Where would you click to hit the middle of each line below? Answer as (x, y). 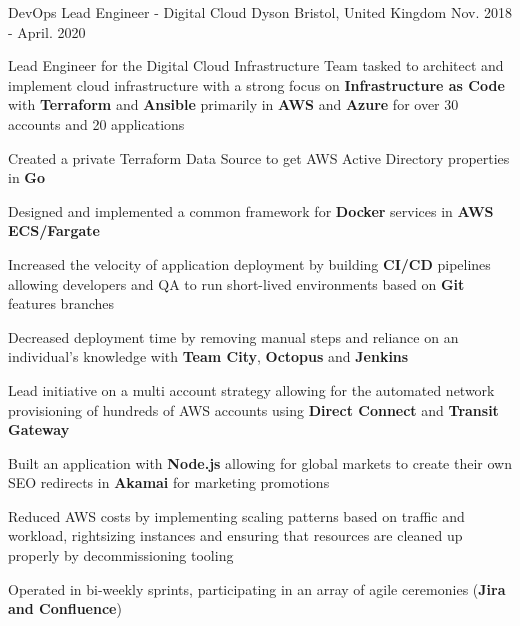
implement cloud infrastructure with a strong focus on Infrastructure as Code (256, 84)
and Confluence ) (65, 608)
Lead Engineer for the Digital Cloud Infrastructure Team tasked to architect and (256, 65)
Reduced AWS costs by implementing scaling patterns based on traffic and (236, 515)
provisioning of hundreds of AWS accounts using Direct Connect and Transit (253, 409)
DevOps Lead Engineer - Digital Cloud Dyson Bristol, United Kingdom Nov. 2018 (260, 12)
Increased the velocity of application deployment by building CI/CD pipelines (249, 263)
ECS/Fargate (54, 230)
